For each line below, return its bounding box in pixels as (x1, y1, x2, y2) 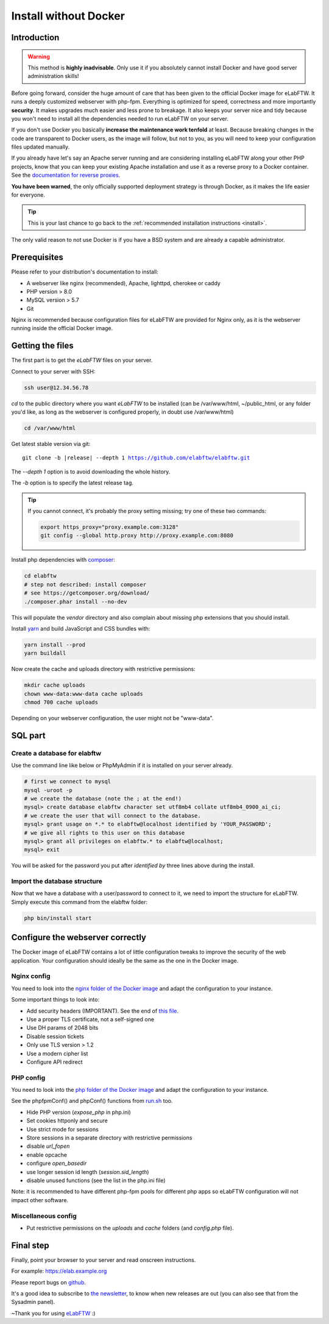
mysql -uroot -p (24, 787, 73, 793)
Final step (11, 1240, 49, 1250)
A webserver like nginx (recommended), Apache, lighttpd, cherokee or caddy (26, 279, 221, 286)
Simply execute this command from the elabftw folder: (11, 898, 148, 905)
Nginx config (11, 972, 51, 980)
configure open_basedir (26, 1159, 87, 1167)
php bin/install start (24, 915, 92, 921)
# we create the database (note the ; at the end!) (24, 795, 182, 802)
